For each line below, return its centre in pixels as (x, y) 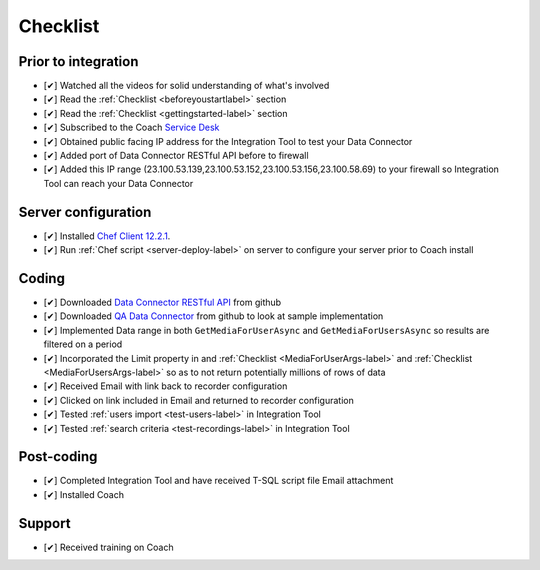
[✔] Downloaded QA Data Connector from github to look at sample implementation (213, 316)
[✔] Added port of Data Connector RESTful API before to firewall (176, 156)
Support (44, 523)
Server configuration (85, 211)
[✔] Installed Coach (84, 494)
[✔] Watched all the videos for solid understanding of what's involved (186, 86)
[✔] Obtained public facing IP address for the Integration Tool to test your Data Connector (228, 141)
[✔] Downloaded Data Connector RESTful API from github (162, 302)
